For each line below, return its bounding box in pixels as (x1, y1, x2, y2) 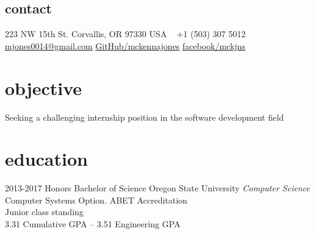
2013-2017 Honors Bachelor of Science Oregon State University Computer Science (5, 182, 310, 194)
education (5, 146, 88, 171)
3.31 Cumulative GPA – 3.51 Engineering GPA (5, 218, 181, 230)
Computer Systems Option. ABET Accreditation (5, 193, 187, 206)
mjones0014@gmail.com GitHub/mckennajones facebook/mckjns (5, 39, 245, 52)
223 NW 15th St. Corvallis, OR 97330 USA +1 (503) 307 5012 (5, 27, 246, 40)
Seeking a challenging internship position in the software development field (5, 110, 284, 123)
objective (5, 75, 82, 100)
